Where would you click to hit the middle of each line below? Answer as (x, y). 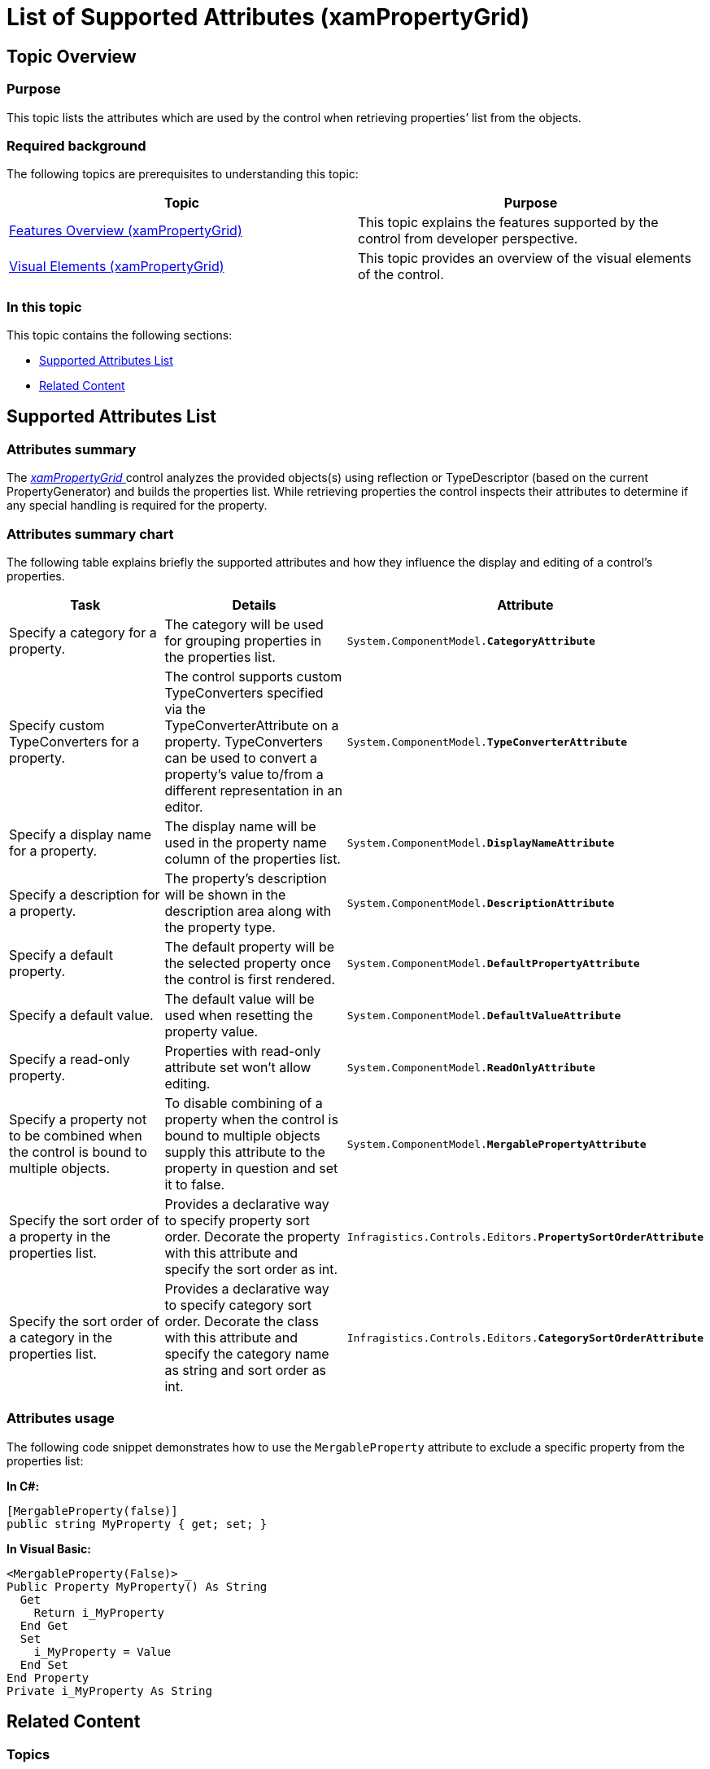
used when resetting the (239, 1016)
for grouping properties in (243, 641)
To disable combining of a (244, 1103)
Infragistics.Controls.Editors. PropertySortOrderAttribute (525, 1237)
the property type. (220, 928)
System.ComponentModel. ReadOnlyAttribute (471, 1067)
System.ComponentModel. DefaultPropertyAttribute (493, 963)
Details (254, 605)
